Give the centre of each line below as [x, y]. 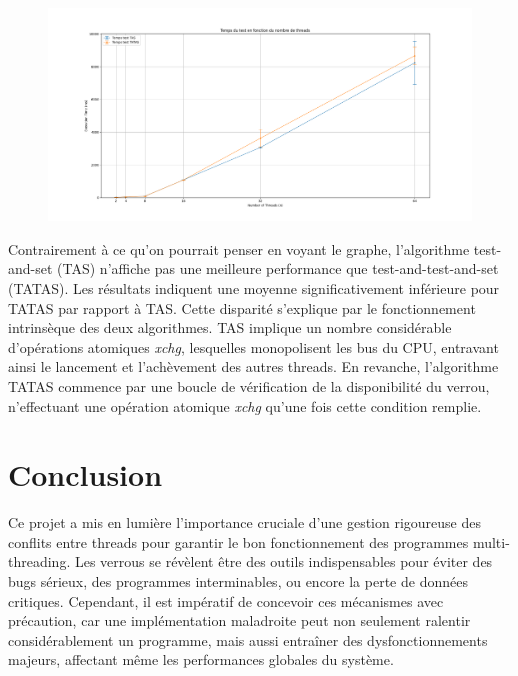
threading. [39, 561]
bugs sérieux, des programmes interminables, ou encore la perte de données [238, 581]
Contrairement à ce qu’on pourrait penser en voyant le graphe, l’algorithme [239, 248]
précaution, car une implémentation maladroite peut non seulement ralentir [239, 620]
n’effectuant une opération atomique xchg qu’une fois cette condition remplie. [245, 405]
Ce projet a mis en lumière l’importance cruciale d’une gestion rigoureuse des [245, 522]
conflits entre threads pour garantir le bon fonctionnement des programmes [238, 541]
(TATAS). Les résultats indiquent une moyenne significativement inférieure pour [254, 288]
